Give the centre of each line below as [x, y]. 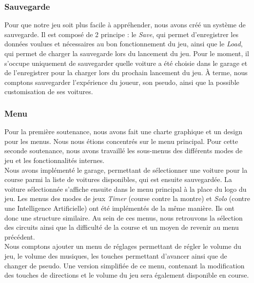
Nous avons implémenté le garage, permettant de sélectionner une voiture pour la [126, 170]
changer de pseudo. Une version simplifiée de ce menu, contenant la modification [125, 265]
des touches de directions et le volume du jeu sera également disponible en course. [127, 275]
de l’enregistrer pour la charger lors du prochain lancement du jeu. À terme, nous [126, 72]
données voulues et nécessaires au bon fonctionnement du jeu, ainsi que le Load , [124, 44]
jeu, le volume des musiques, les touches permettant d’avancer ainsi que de [116, 255]
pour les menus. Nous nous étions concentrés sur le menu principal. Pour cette [121, 141]
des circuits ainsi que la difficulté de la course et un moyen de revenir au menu [122, 227]
